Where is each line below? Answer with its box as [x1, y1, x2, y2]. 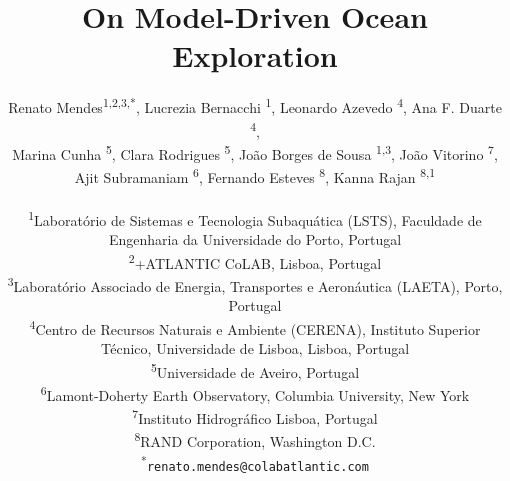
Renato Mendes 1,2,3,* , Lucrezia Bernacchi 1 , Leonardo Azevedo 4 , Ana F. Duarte [8, 94, 502, 117]
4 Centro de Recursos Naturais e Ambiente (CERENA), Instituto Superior [29, 315, 481, 339]
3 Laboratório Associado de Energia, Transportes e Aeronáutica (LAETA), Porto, [7, 273, 503, 296]
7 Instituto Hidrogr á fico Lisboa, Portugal [132, 405, 378, 428]
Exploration [172, 35, 338, 76]
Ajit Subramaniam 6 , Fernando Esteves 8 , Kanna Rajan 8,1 [74, 164, 436, 187]
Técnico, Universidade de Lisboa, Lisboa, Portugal [100, 338, 410, 359]
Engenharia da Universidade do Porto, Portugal [108, 229, 402, 250]
